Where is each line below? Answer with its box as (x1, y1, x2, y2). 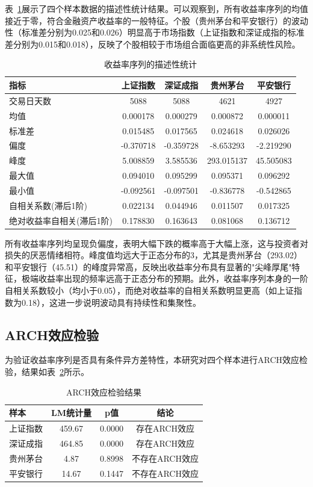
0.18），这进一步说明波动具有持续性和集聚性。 (21, 296, 201, 308)
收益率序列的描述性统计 (104, 58, 197, 70)
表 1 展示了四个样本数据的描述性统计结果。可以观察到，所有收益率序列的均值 (5, 2, 308, 14)
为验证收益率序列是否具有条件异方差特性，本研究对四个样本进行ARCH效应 (5, 353, 300, 366)
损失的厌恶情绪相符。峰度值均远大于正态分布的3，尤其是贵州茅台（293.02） (5, 249, 302, 261)
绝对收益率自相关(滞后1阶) (9, 214, 113, 226)
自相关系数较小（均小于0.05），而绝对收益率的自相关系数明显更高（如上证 (5, 284, 294, 297)
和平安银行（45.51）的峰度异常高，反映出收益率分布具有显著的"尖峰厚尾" (5, 260, 292, 273)
